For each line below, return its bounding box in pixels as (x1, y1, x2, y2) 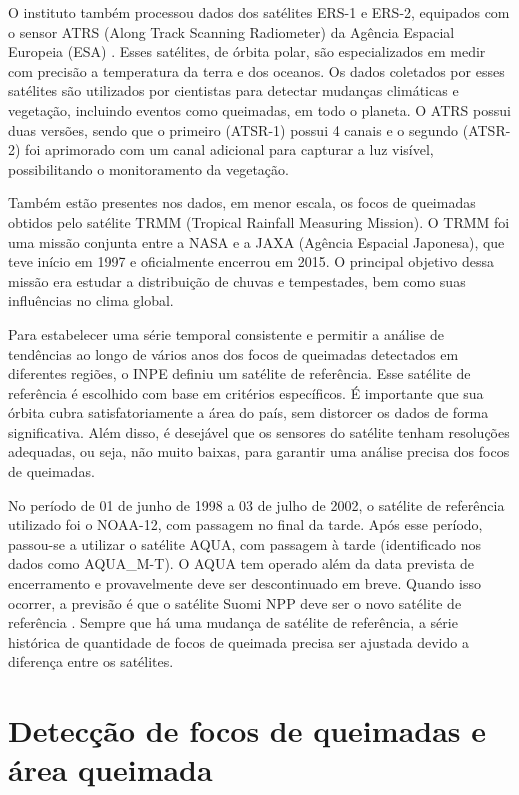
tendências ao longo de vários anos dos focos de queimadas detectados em (8, 343, 459, 364)
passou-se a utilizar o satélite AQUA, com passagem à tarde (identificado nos (8, 533, 482, 554)
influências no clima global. (8, 290, 174, 311)
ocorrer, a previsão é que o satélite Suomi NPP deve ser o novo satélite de (8, 592, 462, 613)
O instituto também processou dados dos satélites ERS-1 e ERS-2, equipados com (8, 2, 510, 22)
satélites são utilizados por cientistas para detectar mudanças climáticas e (8, 80, 459, 101)
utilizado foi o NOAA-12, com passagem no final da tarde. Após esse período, (8, 514, 483, 535)
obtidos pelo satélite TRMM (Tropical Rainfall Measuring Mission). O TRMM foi (8, 211, 510, 232)
